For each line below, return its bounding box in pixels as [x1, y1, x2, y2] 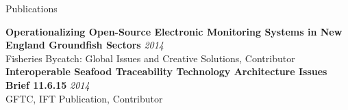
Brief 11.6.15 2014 [5, 77, 90, 92]
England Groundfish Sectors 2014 [5, 38, 164, 52]
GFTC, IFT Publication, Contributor [5, 91, 163, 105]
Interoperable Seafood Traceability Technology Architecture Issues [5, 64, 327, 79]
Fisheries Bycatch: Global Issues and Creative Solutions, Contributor [5, 51, 295, 65]
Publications [5, 1, 58, 15]
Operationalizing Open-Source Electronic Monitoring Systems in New [5, 24, 343, 38]
